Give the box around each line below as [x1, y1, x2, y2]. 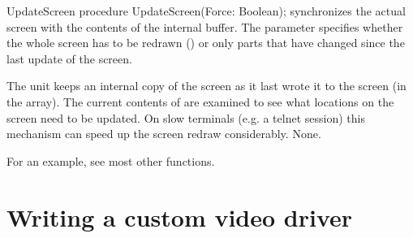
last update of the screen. [6, 50, 132, 67]
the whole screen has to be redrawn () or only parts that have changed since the [6, 34, 405, 51]
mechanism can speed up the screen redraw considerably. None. [6, 125, 321, 142]
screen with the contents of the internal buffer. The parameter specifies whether [6, 18, 403, 35]
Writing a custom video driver [6, 200, 353, 233]
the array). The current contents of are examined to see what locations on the [6, 93, 394, 110]
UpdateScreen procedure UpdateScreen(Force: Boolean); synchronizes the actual [6, 2, 406, 19]
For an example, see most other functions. [6, 152, 215, 169]
